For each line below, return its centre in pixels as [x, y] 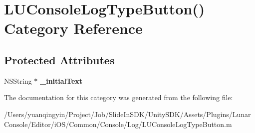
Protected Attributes [59, 60]
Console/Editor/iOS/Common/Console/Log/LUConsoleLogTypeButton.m [118, 124]
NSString [18, 80]
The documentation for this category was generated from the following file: [119, 97]
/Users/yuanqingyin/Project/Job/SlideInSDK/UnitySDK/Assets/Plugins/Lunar [127, 114]
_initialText [61, 80]
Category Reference [73, 28]
